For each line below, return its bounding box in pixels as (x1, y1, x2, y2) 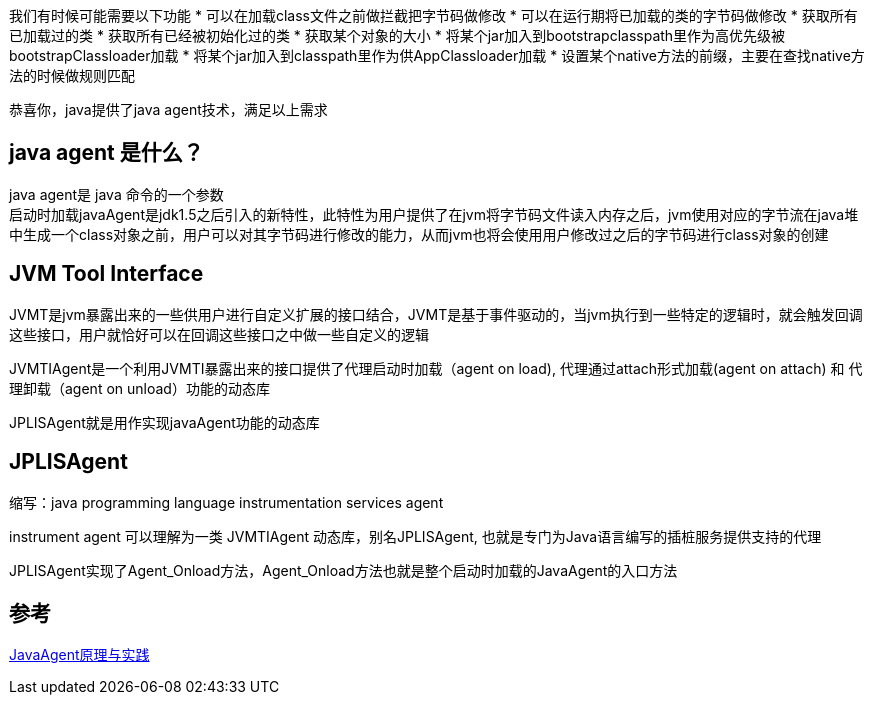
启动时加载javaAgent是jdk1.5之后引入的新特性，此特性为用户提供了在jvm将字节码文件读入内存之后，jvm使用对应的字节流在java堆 (9, 205, 859, 223)
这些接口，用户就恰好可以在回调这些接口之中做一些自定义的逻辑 (9, 325, 429, 343)
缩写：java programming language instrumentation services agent (9, 493, 444, 511)
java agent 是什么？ (9, 140, 204, 166)
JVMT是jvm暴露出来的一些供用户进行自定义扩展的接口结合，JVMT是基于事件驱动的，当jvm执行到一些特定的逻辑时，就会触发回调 (9, 305, 863, 323)
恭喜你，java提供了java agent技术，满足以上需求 (9, 101, 328, 118)
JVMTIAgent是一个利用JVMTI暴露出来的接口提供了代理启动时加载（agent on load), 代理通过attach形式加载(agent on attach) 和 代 (9, 359, 863, 377)
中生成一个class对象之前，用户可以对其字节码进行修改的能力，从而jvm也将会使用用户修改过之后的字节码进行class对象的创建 (9, 225, 829, 243)
